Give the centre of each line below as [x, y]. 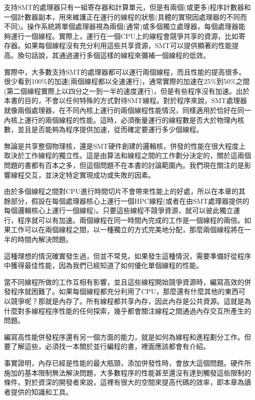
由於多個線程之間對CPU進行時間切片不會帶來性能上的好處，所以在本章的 [121, 191]
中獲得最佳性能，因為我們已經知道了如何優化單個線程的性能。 [103, 265]
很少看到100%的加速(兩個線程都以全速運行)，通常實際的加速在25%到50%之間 [127, 81]
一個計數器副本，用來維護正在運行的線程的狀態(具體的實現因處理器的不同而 [126, 16]
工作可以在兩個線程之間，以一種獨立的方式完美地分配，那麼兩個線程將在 [127, 229]
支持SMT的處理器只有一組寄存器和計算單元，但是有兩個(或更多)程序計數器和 [127, 7]
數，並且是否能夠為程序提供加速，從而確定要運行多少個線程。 [103, 129]
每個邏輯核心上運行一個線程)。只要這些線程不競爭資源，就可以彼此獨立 [119, 210]
